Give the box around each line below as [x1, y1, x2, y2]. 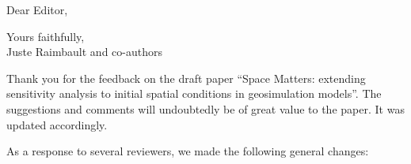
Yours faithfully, [6, 28, 85, 44]
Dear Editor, [6, 2, 68, 17]
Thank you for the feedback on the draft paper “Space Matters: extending [6, 69, 366, 86]
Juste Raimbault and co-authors [6, 43, 162, 60]
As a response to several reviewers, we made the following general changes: [6, 143, 369, 159]
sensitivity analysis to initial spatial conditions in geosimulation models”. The [6, 85, 382, 102]
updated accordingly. [6, 116, 108, 132]
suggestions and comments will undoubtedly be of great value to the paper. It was [6, 100, 405, 117]
